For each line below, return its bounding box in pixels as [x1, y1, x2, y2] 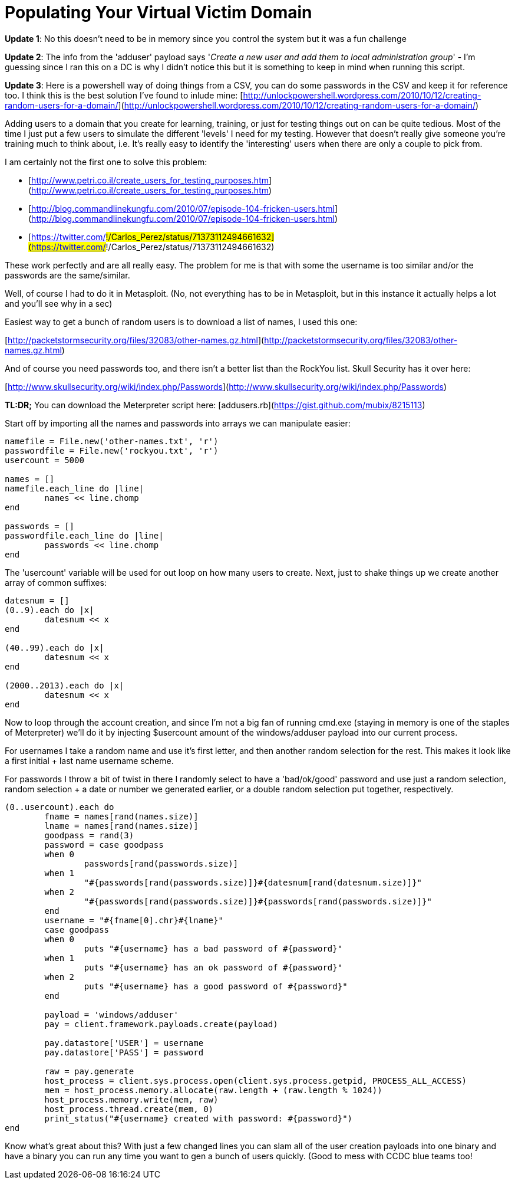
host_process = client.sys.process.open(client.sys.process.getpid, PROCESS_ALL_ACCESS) [44, 1075, 467, 1085]
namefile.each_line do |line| [5, 483, 144, 493]
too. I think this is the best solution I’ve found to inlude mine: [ [5, 90, 243, 100]
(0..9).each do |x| [5, 605, 94, 615]
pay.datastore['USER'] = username [44, 1038, 204, 1048]
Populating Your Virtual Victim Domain [5, 2, 312, 22]
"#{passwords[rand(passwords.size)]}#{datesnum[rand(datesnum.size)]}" [84, 877, 422, 887]
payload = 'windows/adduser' [44, 1009, 179, 1019]
